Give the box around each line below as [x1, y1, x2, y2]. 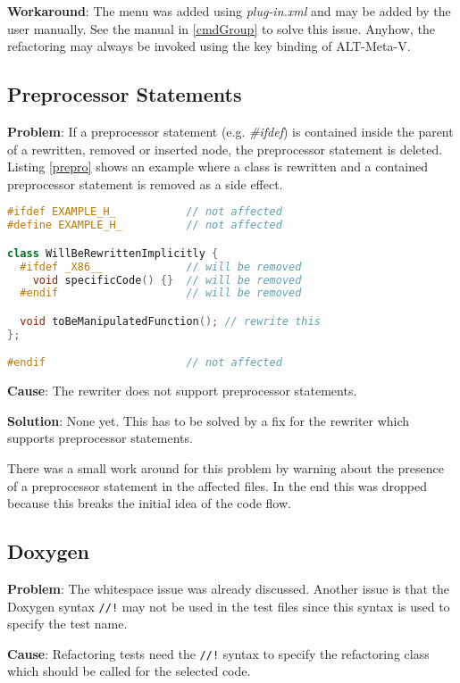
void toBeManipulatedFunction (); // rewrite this [20, 314, 321, 328]
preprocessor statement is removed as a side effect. [7, 174, 283, 193]
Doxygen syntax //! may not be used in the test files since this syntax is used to [7, 596, 450, 615]
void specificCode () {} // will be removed [32, 273, 302, 287]
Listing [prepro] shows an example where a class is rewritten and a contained [7, 157, 429, 176]
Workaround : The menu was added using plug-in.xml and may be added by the [7, 2, 451, 20]
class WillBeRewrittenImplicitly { [7, 246, 219, 260]
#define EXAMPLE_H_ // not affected [7, 219, 282, 232]
